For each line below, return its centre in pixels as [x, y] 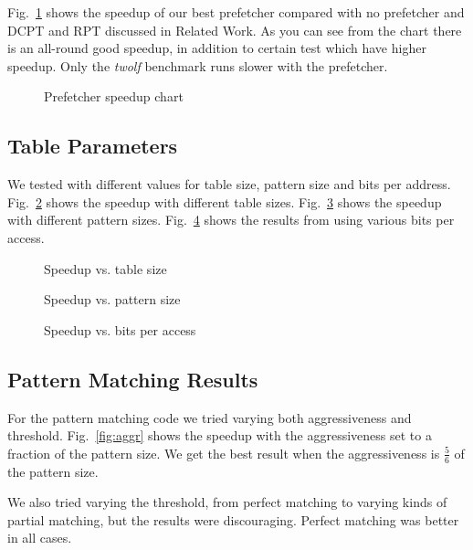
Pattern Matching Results [133, 379]
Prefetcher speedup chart [114, 96]
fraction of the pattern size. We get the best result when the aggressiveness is [224, 453]
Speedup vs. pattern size [112, 299]
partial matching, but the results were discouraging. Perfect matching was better [233, 519]
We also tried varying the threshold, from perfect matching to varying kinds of [227, 502]
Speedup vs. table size [105, 268]
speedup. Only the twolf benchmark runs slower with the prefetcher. [198, 65]
